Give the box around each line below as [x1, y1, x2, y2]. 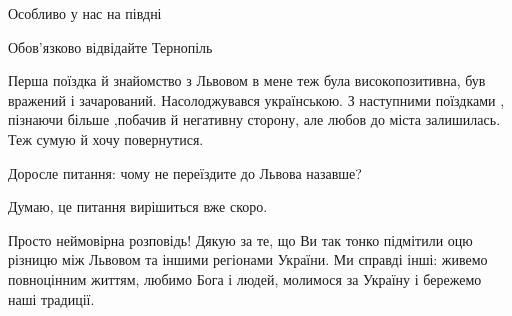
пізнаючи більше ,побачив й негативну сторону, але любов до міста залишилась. [8, 109, 501, 130]
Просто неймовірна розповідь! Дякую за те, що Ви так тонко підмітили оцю [8, 229, 473, 250]
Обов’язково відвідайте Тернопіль [8, 36, 213, 57]
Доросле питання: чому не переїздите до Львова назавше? [8, 162, 362, 183]
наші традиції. [8, 288, 95, 309]
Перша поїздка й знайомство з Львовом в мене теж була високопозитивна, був [8, 70, 486, 91]
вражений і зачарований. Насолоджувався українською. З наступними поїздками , [8, 89, 505, 110]
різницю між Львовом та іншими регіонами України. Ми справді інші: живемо [8, 249, 488, 270]
